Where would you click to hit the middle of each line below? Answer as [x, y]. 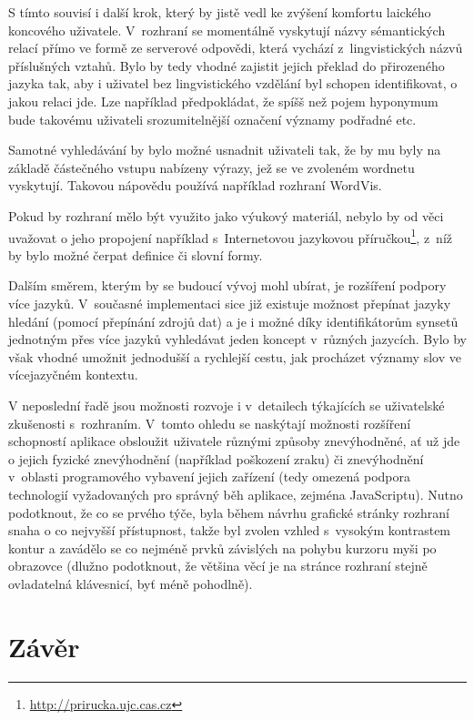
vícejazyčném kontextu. [73, 375]
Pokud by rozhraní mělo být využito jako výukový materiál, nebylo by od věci [226, 215]
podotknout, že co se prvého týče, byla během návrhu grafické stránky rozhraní [229, 512]
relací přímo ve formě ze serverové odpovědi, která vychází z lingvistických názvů [236, 48]
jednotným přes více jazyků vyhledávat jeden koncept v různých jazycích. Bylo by [237, 339]
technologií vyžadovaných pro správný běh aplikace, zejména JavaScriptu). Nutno [236, 494]
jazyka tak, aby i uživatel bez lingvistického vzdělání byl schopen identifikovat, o [233, 83]
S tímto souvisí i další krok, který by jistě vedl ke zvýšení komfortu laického [220, 12]
